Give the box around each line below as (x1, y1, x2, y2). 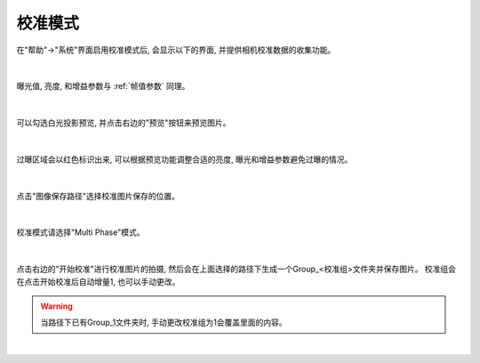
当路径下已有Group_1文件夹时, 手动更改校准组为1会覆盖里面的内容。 (40, 317, 287, 328)
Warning (40, 301, 73, 311)
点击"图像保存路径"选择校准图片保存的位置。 (16, 190, 180, 201)
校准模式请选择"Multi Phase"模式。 (16, 227, 145, 238)
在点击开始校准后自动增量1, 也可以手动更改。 (16, 276, 180, 286)
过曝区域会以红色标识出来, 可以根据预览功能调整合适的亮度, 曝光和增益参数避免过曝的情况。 (16, 154, 353, 165)
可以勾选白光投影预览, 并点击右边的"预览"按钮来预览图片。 (16, 117, 231, 128)
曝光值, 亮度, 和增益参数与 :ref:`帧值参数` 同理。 (16, 81, 190, 92)
